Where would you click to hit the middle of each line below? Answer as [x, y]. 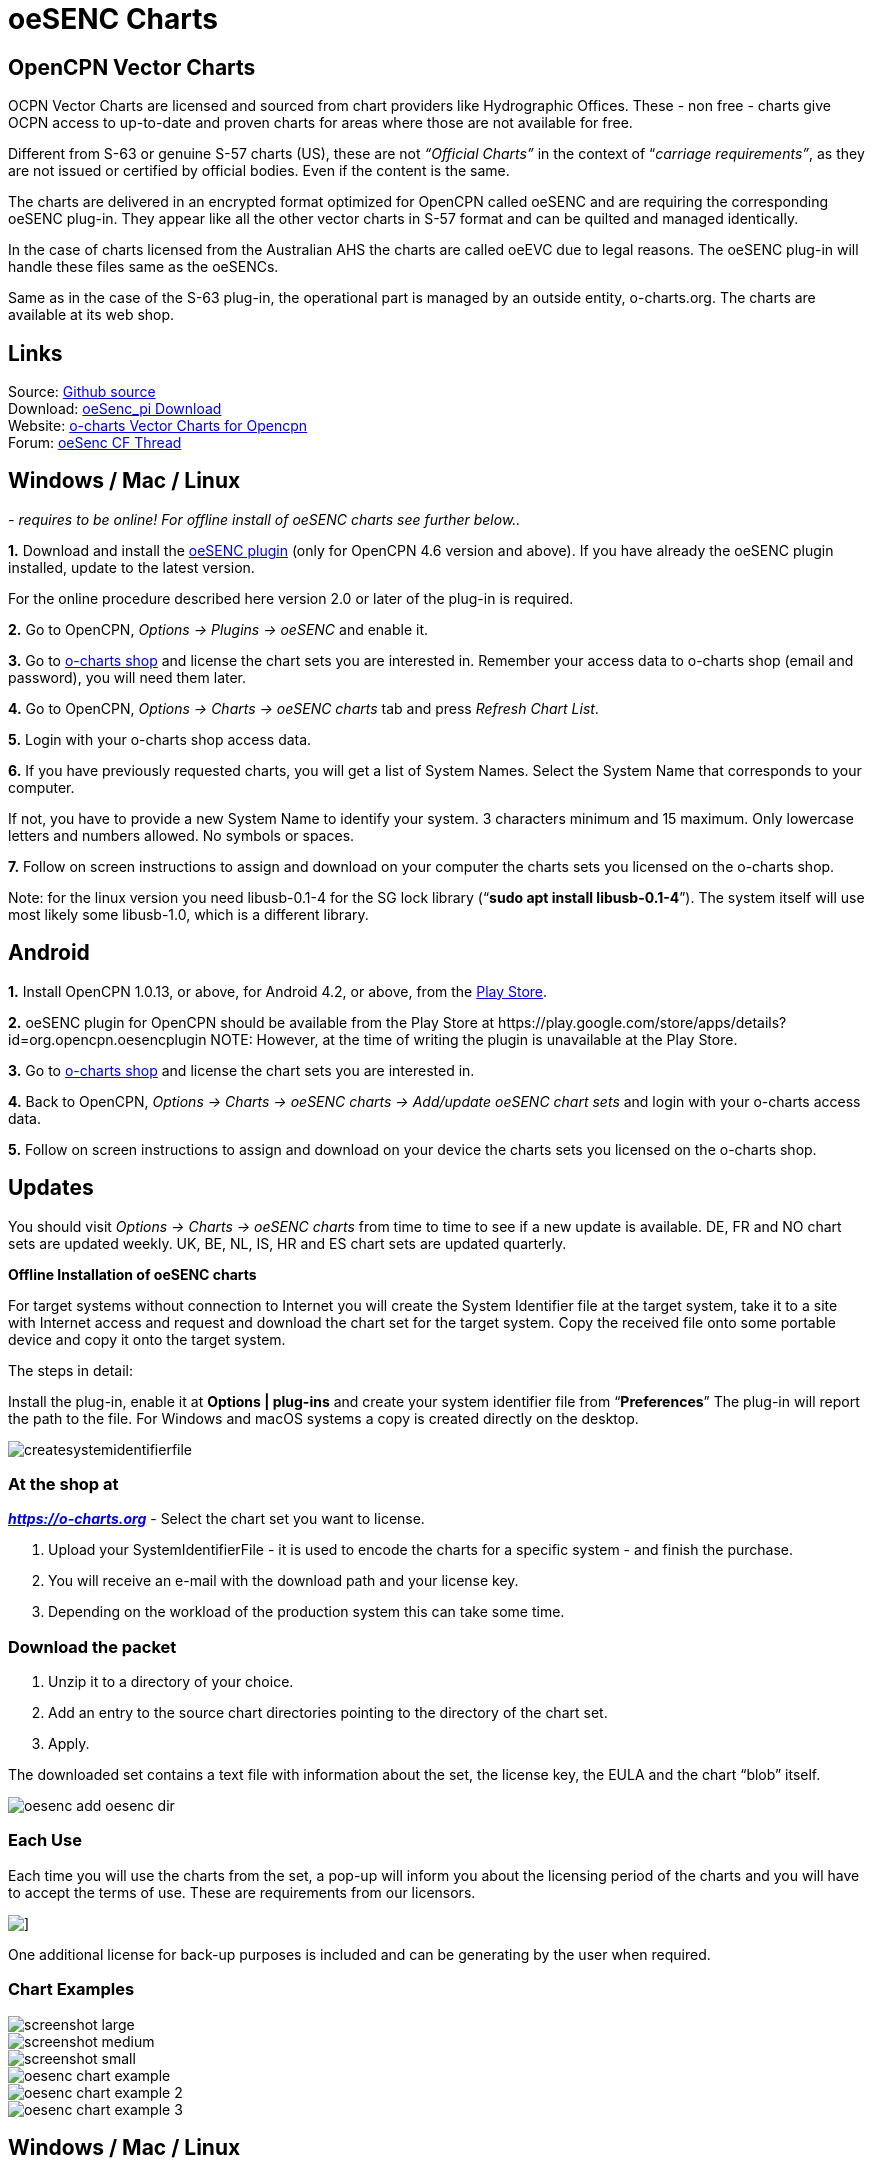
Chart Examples [71, 1989]
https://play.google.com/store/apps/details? [642, 1022]
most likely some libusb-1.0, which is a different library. [188, 914]
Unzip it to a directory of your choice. [171, 1682]
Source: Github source [82, 392]
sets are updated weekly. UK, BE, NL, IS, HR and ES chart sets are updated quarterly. [287, 1243]
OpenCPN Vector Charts [132, 67]
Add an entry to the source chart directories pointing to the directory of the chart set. [328, 1713]
